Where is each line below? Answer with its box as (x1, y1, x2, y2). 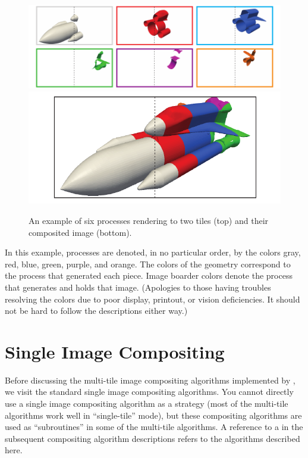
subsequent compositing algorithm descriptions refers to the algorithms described (5, 432, 300, 444)
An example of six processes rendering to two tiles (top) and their (29, 214, 269, 226)
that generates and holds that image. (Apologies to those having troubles (5, 281, 271, 293)
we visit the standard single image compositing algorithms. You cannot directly (5, 385, 294, 398)
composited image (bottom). (29, 226, 132, 238)
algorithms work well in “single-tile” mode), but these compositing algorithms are (5, 409, 302, 421)
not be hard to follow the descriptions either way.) (5, 304, 188, 317)
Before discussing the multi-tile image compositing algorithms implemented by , (5, 373, 296, 386)
